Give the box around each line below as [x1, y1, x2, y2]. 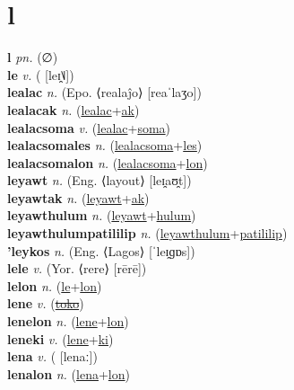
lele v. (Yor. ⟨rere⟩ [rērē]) [7, 259, 147, 278]
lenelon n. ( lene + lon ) [7, 312, 129, 331]
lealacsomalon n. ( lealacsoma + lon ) [7, 153, 208, 172]
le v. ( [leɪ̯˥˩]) [7, 65, 74, 84]
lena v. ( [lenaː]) [7, 347, 98, 366]
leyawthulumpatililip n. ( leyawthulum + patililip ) [7, 224, 288, 243]
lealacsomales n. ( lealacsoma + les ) [7, 136, 203, 155]
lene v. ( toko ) [7, 294, 84, 313]
